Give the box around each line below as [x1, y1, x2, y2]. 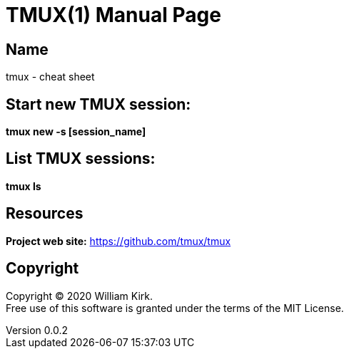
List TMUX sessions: [6, 150, 156, 168]
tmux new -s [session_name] [6, 125, 146, 138]
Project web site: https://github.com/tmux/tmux [6, 234, 231, 247]
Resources [6, 204, 84, 223]
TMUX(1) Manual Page [6, 3, 221, 27]
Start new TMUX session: [6, 95, 191, 113]
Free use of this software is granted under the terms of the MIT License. [6, 301, 344, 314]
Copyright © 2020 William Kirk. [6, 289, 153, 302]
